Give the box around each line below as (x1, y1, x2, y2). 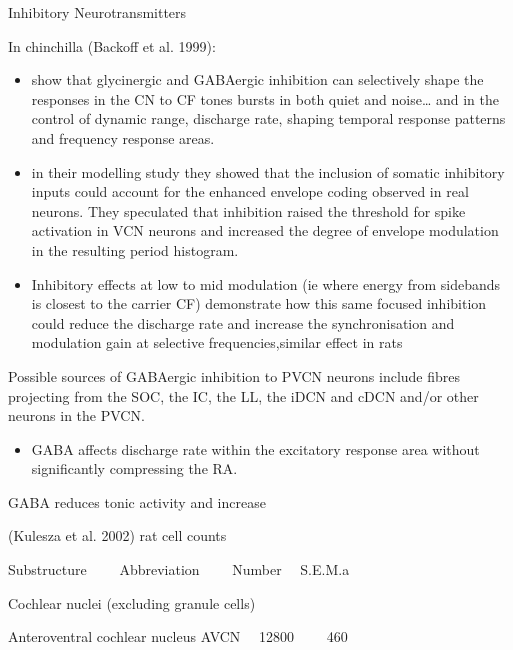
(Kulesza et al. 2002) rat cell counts (8, 525, 227, 546)
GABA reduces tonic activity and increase (8, 491, 266, 512)
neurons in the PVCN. (8, 405, 145, 426)
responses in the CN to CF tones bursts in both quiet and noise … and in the (31, 88, 499, 109)
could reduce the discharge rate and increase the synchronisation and (31, 312, 455, 333)
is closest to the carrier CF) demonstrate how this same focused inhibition (31, 293, 487, 314)
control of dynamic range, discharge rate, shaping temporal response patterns (31, 108, 506, 129)
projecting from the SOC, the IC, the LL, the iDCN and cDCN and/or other (8, 385, 479, 406)
